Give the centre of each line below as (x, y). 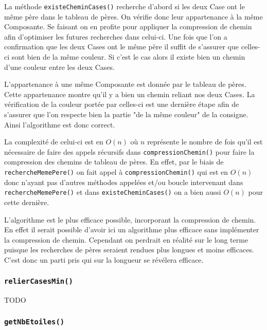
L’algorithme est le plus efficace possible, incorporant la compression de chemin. (130, 219)
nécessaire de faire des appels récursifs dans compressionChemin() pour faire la (129, 151)
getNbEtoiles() (34, 322)
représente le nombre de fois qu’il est (205, 142)
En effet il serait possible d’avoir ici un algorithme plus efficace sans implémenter (132, 230)
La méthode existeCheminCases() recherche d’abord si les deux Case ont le (124, 6)
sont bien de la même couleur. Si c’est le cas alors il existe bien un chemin (128, 57)
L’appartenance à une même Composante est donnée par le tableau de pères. (125, 84)
